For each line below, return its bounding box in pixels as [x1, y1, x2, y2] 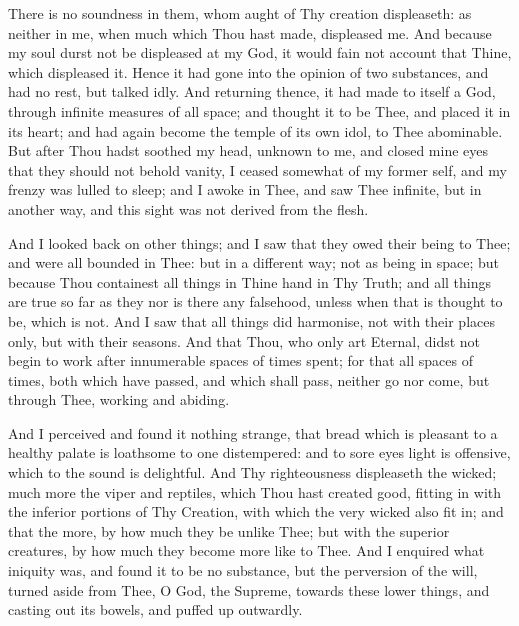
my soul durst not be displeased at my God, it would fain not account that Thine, [8, 42, 512, 63]
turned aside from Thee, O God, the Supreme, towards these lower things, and [8, 579, 490, 600]
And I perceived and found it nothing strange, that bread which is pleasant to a [8, 422, 498, 443]
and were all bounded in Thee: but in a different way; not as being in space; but [8, 252, 500, 273]
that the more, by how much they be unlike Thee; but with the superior [8, 520, 450, 541]
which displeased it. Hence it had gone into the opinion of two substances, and [8, 61, 489, 82]
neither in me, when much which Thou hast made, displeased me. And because [8, 22, 492, 43]
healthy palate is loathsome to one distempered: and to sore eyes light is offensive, [8, 442, 511, 463]
